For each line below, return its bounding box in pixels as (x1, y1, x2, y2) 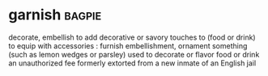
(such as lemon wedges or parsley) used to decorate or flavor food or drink (8, 49, 260, 59)
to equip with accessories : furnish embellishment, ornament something (8, 40, 248, 50)
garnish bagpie (8, 6, 102, 24)
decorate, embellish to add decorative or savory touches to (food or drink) (8, 32, 257, 42)
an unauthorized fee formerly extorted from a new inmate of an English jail (8, 58, 257, 68)
